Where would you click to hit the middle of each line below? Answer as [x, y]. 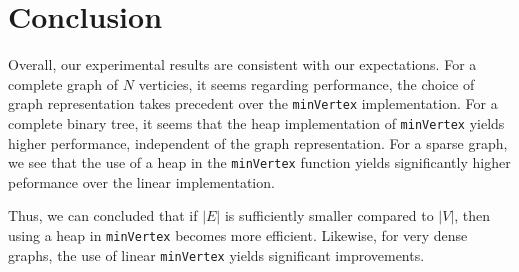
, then [472, 215]
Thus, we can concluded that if [103, 215]
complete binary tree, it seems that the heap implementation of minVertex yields [256, 122]
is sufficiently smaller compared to [329, 215]
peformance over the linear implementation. [141, 181]
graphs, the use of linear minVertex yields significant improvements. [216, 254]
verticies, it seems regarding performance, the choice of [306, 83]
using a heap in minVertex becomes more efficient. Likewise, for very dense [238, 235]
